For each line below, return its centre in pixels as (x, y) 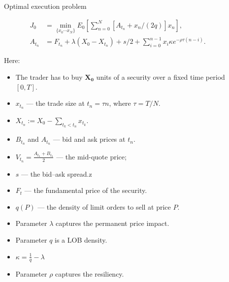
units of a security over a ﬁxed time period (161, 77)
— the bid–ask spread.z (57, 173)
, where (120, 103)
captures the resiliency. (90, 274)
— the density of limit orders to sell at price (104, 206)
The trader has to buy (49, 77)
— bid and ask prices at (89, 139)
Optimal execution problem (45, 6)
